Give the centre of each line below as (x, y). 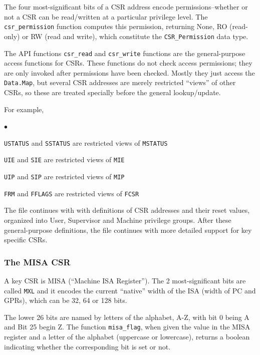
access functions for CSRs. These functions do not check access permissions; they (128, 63)
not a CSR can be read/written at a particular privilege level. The (106, 16)
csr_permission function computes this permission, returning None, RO (116, 26)
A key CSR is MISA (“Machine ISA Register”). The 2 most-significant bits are (125, 280)
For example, (24, 109)
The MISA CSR (37, 262)
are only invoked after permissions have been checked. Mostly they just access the (129, 72)
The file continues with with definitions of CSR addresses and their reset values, (127, 210)
